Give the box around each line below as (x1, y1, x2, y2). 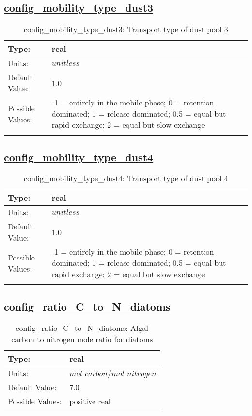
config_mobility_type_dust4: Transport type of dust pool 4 (24, 173, 228, 184)
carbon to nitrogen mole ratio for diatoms (11, 333, 153, 345)
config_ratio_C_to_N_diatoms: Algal (16, 322, 149, 333)
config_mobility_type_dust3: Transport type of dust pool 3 (24, 23, 228, 35)
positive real (69, 395, 111, 407)
